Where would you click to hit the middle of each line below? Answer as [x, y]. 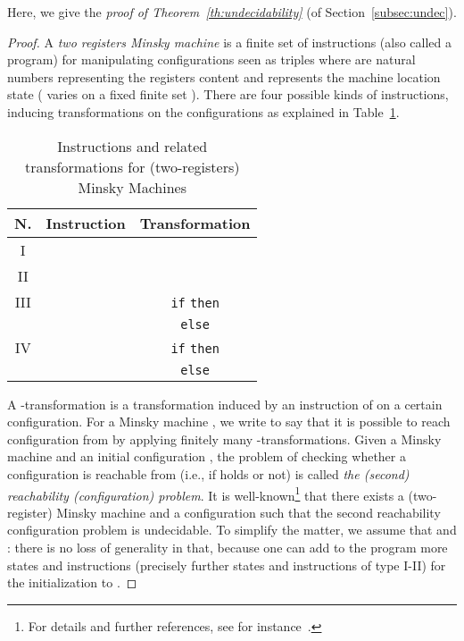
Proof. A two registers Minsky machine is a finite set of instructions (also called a [230, 42]
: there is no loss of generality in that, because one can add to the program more [228, 547]
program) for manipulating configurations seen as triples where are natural [211, 59]
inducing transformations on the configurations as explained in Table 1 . [203, 111]
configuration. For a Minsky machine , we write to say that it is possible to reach [229, 422]
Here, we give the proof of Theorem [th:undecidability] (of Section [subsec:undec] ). [232, 12]
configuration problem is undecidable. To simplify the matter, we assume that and [232, 530]
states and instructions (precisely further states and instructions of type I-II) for [227, 565]
